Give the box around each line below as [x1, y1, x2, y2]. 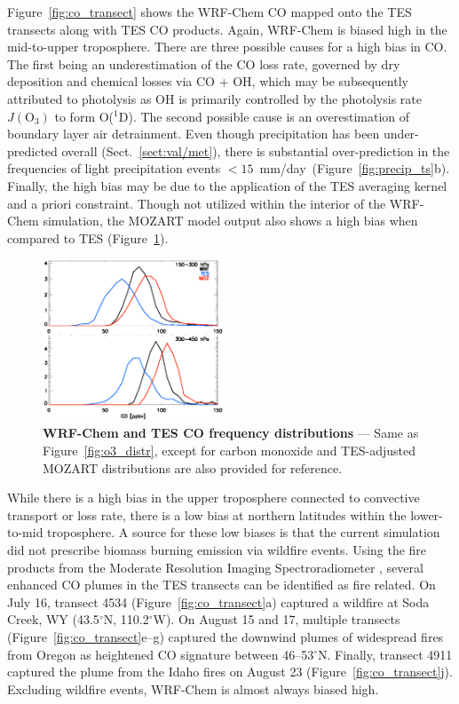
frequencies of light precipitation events [7, 159, 221, 178]
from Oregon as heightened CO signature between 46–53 [7, 645, 314, 663]
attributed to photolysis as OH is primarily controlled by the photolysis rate [7, 89, 422, 107]
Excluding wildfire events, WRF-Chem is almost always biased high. [7, 679, 379, 698]
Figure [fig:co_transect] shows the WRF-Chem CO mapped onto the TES [7, 3, 412, 20]
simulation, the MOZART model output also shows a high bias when [43, 211, 418, 230]
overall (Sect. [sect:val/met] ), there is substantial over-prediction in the [61, 141, 450, 160]
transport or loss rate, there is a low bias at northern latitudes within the [7, 505, 407, 524]
